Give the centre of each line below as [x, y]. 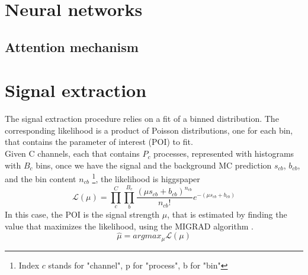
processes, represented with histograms [224, 153]
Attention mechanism [72, 46]
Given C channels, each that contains [72, 153]
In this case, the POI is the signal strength [82, 214]
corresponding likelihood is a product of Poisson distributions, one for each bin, [149, 130]
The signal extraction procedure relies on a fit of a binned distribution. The [142, 119]
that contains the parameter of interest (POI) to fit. [99, 142]
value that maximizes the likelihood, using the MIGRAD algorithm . [129, 226]
